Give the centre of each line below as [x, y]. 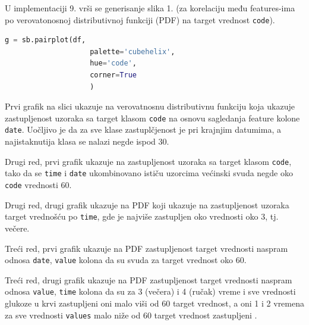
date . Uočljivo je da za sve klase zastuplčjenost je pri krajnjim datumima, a [143, 129]
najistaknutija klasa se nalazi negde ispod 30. [87, 141]
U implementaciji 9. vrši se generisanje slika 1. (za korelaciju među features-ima [150, 8]
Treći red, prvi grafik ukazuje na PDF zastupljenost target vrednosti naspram [146, 248]
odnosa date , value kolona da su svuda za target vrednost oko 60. [126, 260]
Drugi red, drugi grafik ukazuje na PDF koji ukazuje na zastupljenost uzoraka [147, 204]
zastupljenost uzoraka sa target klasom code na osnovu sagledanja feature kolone [152, 118]
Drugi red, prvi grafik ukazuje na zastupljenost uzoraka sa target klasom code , [148, 161]
